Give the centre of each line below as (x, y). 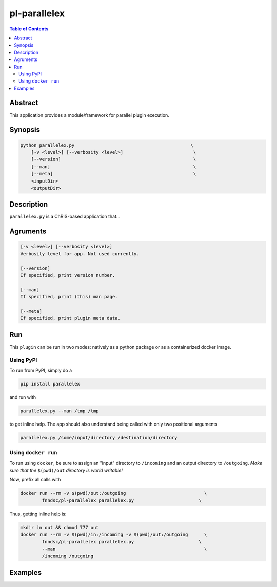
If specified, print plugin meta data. (70, 318)
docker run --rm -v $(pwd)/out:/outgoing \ (114, 493)
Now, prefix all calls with (35, 480)
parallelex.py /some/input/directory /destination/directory (99, 438)
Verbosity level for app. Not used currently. (80, 254)
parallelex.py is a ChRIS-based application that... (65, 217)
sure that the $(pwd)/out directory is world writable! (66, 470)
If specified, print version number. (68, 275)
